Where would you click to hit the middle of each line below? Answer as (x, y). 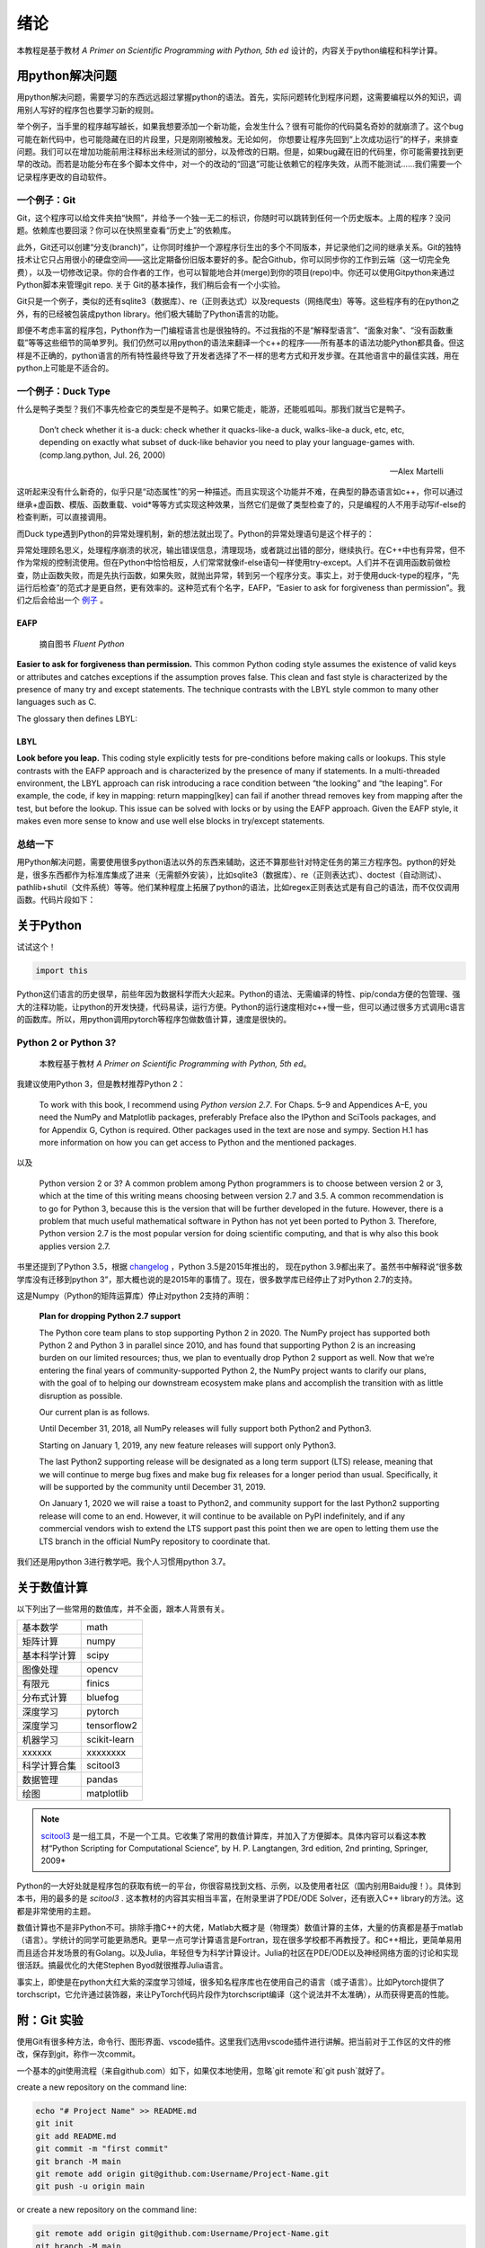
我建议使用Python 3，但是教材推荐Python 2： (101, 1084)
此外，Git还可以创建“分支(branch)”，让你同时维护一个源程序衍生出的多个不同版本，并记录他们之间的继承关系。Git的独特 (239, 246)
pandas (102, 1780)
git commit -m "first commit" (102, 2149)
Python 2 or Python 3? (66, 1042)
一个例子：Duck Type (64, 391)
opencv (102, 1670)
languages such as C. (57, 702)
